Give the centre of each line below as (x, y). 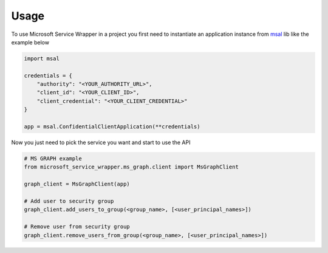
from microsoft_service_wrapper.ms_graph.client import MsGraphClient (132, 167)
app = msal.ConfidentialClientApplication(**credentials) (112, 127)
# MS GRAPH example (53, 159)
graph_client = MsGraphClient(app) (77, 184)
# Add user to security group (69, 201)
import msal (42, 58)
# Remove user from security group (77, 227)
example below (30, 42)
